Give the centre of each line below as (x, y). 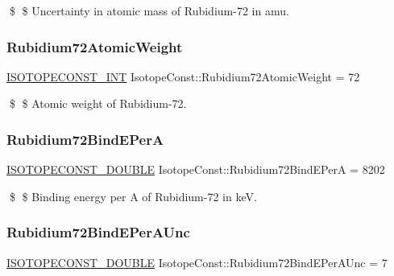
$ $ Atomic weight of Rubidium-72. (98, 103)
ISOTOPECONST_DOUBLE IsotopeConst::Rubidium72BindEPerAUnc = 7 (197, 262)
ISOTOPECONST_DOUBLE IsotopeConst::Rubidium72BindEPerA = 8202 (196, 169)
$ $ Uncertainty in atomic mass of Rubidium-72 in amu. (149, 10)
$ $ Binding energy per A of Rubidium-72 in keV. (133, 196)
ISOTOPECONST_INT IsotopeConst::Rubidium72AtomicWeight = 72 (183, 76)
